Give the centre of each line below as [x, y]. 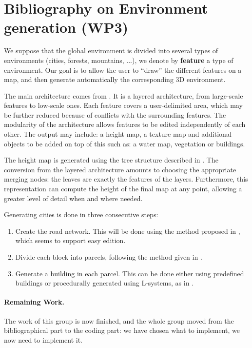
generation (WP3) [66, 27]
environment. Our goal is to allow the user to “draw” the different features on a [123, 70]
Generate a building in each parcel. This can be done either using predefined [130, 273]
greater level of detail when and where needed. [73, 198]
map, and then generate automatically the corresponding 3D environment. [115, 79]
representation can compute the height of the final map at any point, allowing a [123, 189]
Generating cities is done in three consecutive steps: [81, 215]
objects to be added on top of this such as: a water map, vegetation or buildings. [125, 143]
